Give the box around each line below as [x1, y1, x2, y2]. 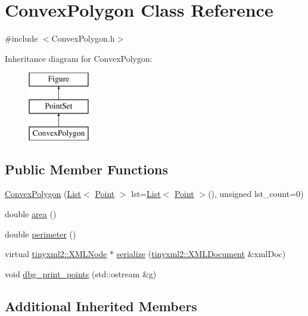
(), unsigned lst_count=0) [208, 187, 304, 200]
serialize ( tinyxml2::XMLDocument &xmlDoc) [116, 248, 286, 260]
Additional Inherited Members [5, 296, 197, 315]
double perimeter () [5, 227, 76, 240]
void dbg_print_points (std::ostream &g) [5, 267, 157, 280]
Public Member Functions [5, 159, 168, 178]
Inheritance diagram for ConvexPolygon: [5, 52, 153, 64]
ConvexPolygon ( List [5, 187, 82, 200]
